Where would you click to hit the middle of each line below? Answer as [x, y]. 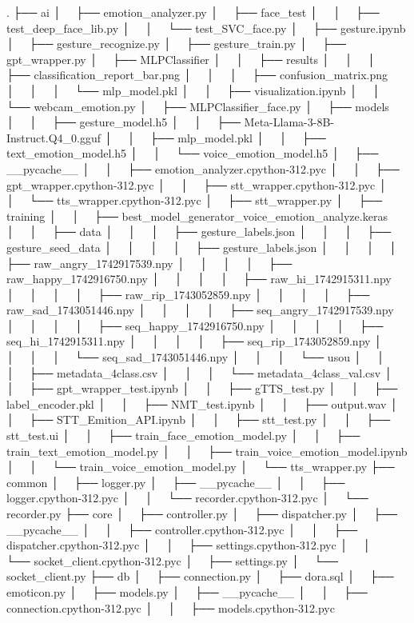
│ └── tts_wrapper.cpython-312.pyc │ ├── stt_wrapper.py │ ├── [195, 200]
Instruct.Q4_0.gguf [54, 137]
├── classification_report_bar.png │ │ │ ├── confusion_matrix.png [197, 75]
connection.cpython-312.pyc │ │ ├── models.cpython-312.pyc [171, 607]
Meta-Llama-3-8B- [289, 122]
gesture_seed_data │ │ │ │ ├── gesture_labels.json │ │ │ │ [202, 247]
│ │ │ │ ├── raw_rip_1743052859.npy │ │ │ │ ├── [188, 294]
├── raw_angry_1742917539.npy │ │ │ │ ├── [149, 263]
